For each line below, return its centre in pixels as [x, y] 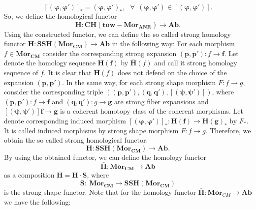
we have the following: [37, 201]
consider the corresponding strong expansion [110, 53]
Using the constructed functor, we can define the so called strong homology [117, 34]
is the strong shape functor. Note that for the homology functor [100, 192]
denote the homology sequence [50, 63]
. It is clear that [67, 72]
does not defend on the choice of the [172, 72]
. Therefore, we [228, 130]
